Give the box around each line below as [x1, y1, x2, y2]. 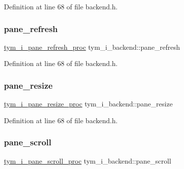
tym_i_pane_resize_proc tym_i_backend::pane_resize [4, 99, 173, 109]
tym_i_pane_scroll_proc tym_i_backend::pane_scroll [4, 155, 171, 166]
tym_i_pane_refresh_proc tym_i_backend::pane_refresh [4, 41, 180, 52]
